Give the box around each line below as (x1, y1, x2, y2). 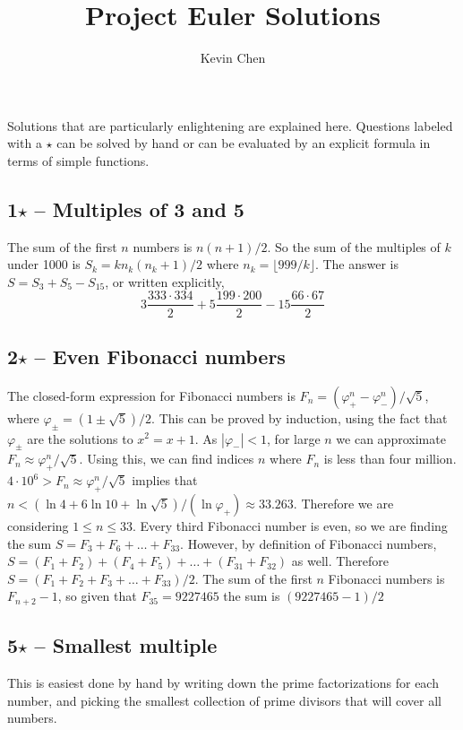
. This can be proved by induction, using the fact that (151, 408, 448, 427)
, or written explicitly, (105, 272, 225, 291)
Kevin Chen (200, 48, 266, 67)
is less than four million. (323, 449, 457, 468)
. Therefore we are (293, 493, 394, 512)
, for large (267, 429, 321, 448)
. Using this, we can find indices (79, 449, 254, 468)
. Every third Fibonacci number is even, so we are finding (132, 516, 448, 534)
